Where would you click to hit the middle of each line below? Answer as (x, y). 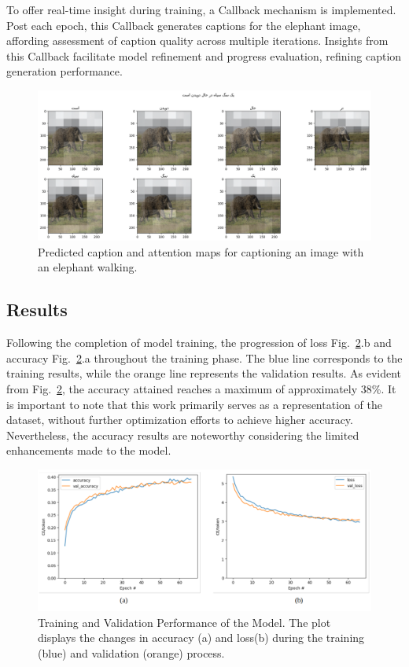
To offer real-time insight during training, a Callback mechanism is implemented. (201, 9)
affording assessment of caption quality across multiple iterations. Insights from (197, 41)
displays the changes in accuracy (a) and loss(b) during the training (201, 638)
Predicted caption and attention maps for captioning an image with (201, 251)
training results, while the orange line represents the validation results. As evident (204, 373)
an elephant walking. (88, 267)
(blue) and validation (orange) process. (131, 652)
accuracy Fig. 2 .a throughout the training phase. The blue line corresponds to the (204, 357)
